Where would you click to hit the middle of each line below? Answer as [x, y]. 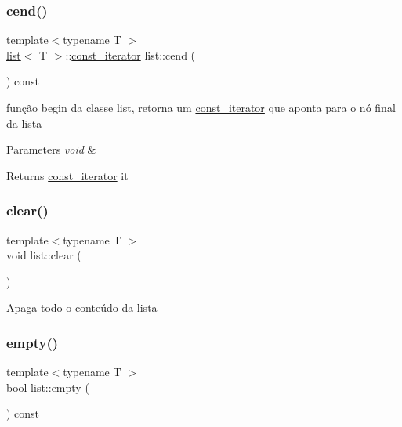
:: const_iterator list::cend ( [130, 54]
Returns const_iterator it [67, 175]
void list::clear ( [44, 255]
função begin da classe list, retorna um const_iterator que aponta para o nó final [201, 107]
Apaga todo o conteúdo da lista [82, 308]
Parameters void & [51, 149]
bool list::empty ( [48, 387]
